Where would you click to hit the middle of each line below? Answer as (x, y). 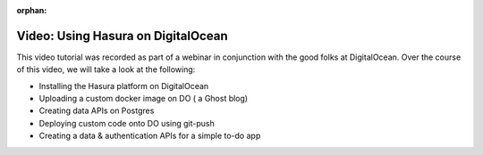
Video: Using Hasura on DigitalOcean (122, 36)
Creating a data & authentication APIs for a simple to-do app (150, 136)
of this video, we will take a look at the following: (106, 69)
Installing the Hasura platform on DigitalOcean (124, 86)
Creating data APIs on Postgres (97, 110)
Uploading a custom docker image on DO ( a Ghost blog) (144, 99)
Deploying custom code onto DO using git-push (127, 123)
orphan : (32, 10)
